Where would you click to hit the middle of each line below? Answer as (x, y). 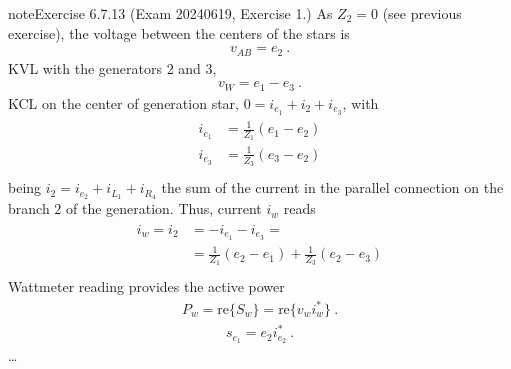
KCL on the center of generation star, (123, 102)
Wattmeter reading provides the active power (146, 286)
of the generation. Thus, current (163, 208)
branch (29, 208)
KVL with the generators (85, 67)
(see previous (422, 13)
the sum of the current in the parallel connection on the (332, 187)
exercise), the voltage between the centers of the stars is (179, 32)
